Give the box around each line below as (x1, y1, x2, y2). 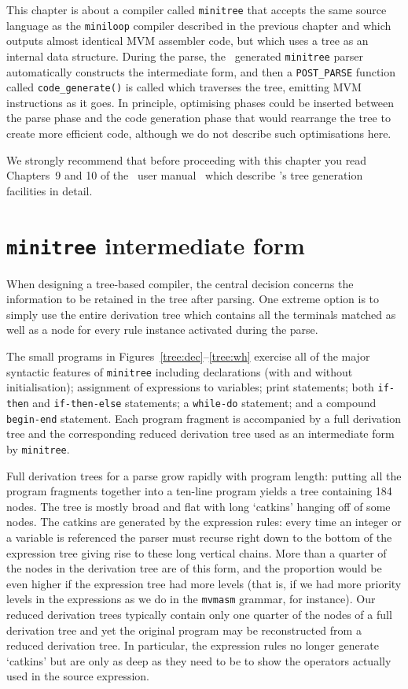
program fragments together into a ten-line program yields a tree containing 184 (6, 483, 392, 499)
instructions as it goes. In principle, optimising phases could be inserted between (6, 94, 395, 110)
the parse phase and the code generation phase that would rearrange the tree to (6, 109, 391, 126)
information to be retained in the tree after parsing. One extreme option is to (6, 291, 380, 307)
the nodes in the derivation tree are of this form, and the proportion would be (6, 560, 382, 576)
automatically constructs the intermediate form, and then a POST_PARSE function (6, 63, 396, 80)
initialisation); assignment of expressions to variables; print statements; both (6, 379, 374, 395)
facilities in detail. (6, 182, 93, 198)
